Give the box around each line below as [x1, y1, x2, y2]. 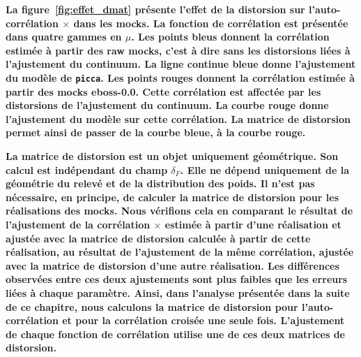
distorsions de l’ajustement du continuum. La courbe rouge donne [6, 98, 329, 112]
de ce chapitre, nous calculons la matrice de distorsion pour [6, 299, 298, 314]
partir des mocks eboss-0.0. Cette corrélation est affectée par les [6, 84, 321, 99]
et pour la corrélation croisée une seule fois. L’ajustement [62, 313, 345, 328]
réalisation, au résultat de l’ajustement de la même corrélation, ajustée [6, 245, 354, 259]
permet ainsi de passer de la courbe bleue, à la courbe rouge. [6, 125, 306, 140]
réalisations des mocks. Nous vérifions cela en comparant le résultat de [6, 203, 353, 218]
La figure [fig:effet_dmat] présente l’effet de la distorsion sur [6, 2, 305, 16]
